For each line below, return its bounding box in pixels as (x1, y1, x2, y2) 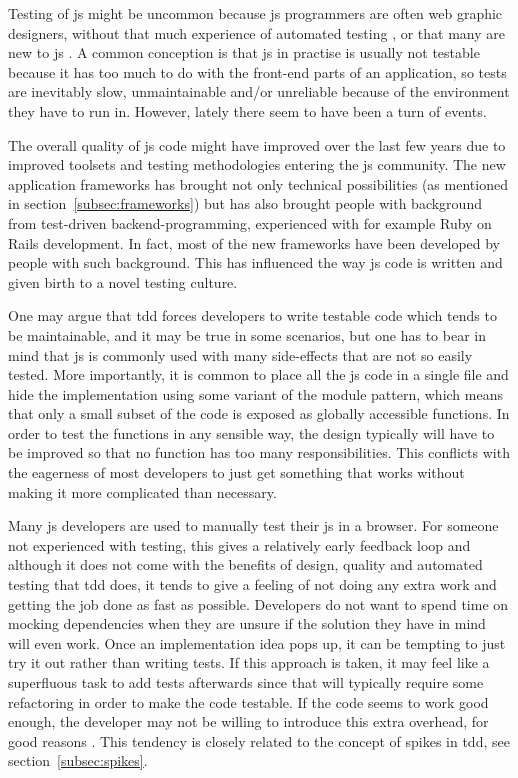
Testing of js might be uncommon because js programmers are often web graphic (8, 3, 503, 23)
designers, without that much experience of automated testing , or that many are (8, 22, 505, 43)
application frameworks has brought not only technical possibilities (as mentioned (8, 173, 508, 194)
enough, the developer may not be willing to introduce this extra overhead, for (8, 711, 489, 732)
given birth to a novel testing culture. (8, 271, 238, 292)
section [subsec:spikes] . (8, 750, 148, 771)
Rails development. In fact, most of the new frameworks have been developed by (8, 232, 501, 253)
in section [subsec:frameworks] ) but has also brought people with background (8, 193, 482, 214)
